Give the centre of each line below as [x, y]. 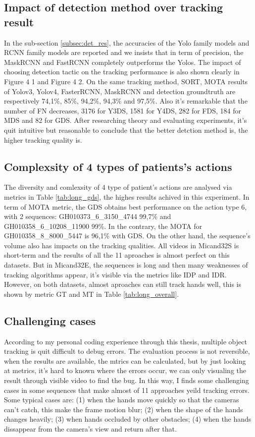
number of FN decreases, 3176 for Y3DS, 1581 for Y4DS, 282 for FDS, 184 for [123, 110]
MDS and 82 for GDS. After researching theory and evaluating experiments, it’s [126, 120]
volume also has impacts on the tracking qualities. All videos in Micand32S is [122, 245]
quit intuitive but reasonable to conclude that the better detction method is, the [126, 130]
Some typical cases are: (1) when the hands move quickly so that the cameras [122, 400]
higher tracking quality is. [43, 139]
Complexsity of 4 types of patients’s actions [118, 166]
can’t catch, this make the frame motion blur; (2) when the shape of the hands [124, 409]
